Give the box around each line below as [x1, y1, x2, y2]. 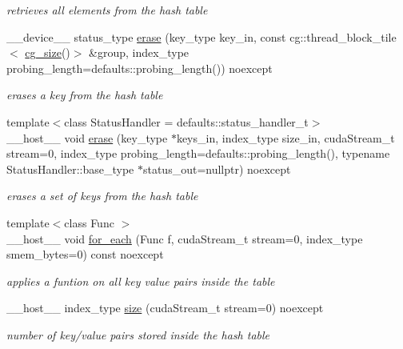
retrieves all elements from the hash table [6, 2, 208, 18]
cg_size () [25, 44, 70, 61]
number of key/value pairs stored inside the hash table [6, 326, 270, 343]
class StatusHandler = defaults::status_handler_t [64, 113, 309, 130]
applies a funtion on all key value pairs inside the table [6, 272, 275, 289]
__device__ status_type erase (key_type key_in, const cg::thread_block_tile [6, 28, 397, 45]
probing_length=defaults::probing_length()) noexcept [6, 59, 273, 76]
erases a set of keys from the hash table [6, 187, 198, 204]
